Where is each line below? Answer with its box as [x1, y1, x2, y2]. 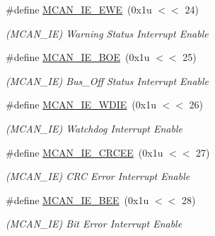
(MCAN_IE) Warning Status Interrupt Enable [6, 26, 209, 40]
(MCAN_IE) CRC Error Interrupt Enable [6, 169, 190, 184]
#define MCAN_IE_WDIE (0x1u [6, 97, 156, 112]
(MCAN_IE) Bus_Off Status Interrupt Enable [6, 73, 209, 88]
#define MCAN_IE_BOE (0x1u [6, 50, 150, 64]
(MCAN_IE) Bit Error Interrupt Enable [6, 216, 182, 231]
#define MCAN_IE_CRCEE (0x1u [6, 145, 163, 159]
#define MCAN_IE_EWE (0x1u [6, 2, 152, 16]
